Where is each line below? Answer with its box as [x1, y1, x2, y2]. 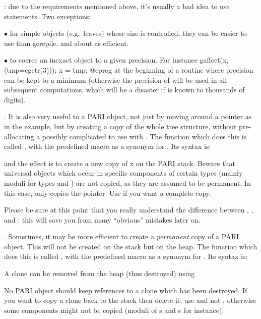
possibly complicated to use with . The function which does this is [42, 131, 247, 141]
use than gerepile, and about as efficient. [4, 37, 129, 48]
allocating [4, 131, 34, 141]
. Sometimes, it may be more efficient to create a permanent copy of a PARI [4, 231, 239, 242]
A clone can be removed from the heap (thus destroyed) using [4, 268, 195, 279]
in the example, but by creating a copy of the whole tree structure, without [4, 121, 237, 131]
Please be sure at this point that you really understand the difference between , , [4, 204, 253, 215]
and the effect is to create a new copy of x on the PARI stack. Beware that [4, 157, 235, 168]
